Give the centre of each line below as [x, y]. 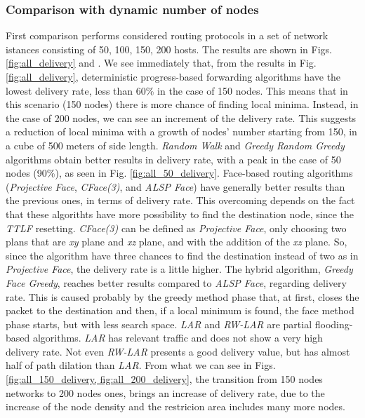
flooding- [334, 324]
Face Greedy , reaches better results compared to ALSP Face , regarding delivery [176, 282]
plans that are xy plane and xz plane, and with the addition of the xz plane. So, [177, 242]
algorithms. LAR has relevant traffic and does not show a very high [178, 338]
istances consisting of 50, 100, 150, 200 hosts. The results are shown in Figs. [169, 49]
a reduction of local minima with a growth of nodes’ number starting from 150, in [181, 132]
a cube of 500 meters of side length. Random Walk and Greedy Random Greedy [175, 145]
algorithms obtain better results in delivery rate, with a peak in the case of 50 [173, 159]
